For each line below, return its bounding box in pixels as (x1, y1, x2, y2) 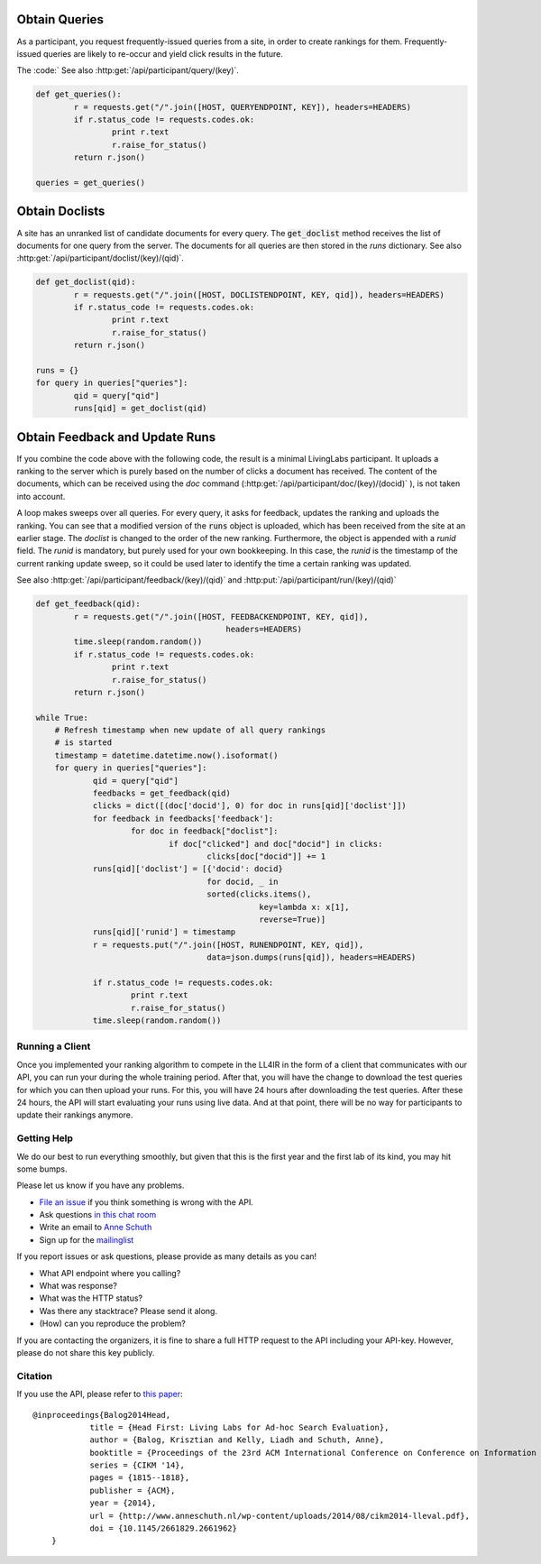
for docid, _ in (206, 876, 279, 887)
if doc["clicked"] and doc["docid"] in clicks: (168, 839, 383, 849)
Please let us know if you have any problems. (16, 1180, 185, 1191)
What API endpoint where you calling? (39, 1267, 181, 1278)
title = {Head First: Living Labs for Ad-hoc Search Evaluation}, (89, 1421, 390, 1432)
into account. (16, 491, 66, 501)
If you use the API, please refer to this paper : (16, 1389, 184, 1400)
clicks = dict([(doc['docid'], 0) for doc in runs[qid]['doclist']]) (92, 801, 408, 811)
